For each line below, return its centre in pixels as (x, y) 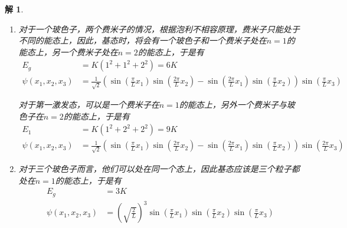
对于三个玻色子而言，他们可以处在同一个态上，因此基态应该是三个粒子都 (159, 169)
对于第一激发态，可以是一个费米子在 (89, 105)
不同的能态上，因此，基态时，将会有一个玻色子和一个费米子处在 (143, 40)
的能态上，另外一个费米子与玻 (237, 105)
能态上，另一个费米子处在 (68, 52)
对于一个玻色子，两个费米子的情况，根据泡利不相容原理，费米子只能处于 (159, 29)
